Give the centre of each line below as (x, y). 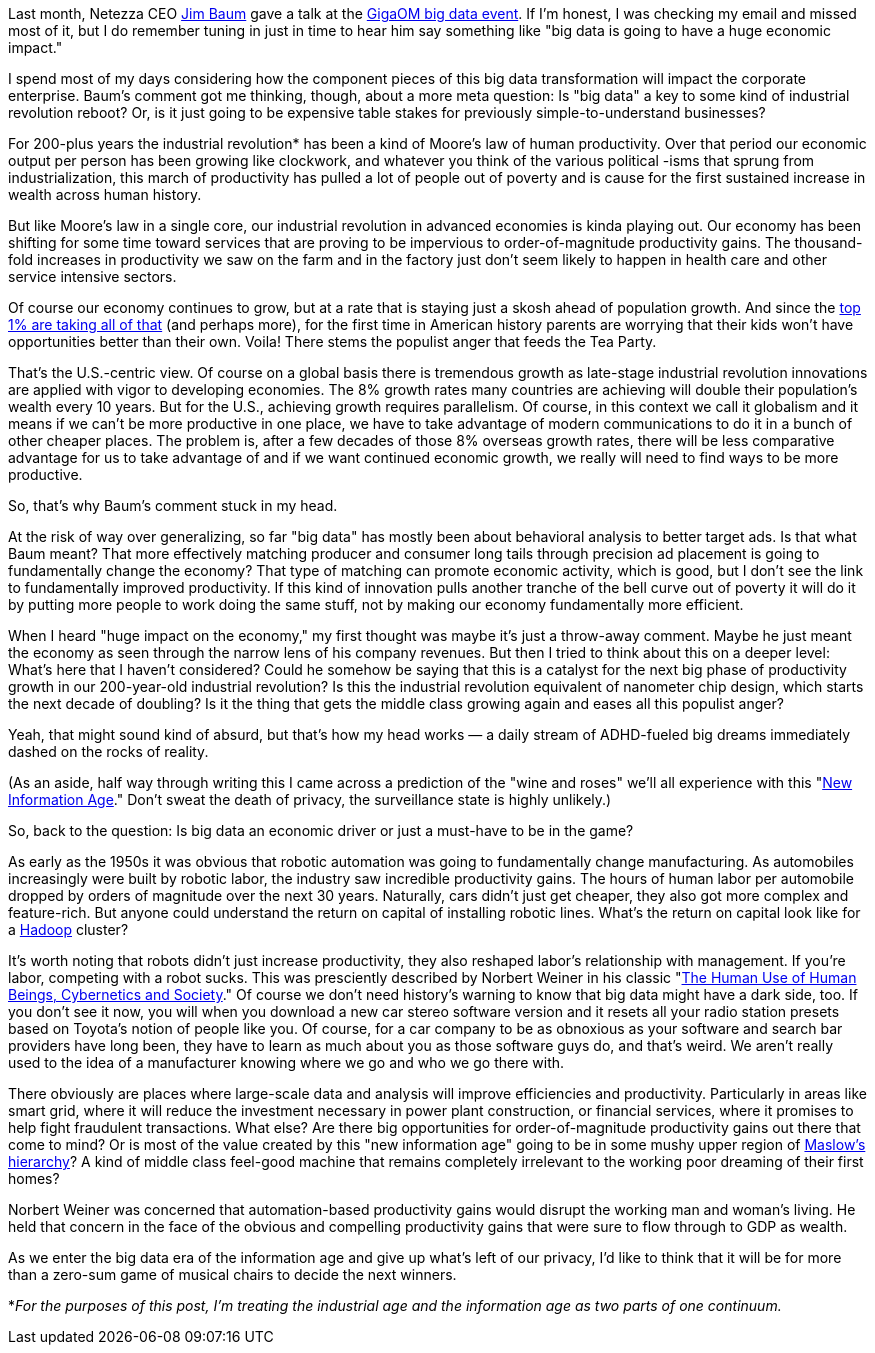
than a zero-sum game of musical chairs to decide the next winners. (232, 1274)
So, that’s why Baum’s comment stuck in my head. (173, 505)
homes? (34, 1178)
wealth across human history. (105, 194)
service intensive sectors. (92, 276)
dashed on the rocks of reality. (108, 751)
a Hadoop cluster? (68, 929)
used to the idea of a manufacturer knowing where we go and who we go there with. (286, 1062)
